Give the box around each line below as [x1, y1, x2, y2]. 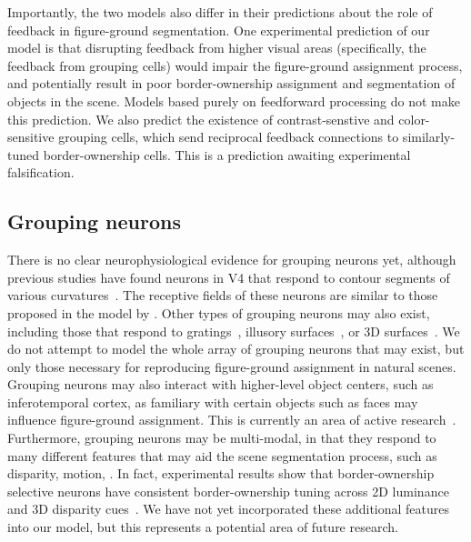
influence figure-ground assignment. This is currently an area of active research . [7, 410, 456, 429]
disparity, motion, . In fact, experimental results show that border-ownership [7, 464, 435, 483]
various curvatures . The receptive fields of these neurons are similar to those [7, 286, 438, 305]
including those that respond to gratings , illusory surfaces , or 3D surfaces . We [7, 321, 460, 340]
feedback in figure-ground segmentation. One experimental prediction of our [7, 20, 430, 39]
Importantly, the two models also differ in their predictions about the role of [7, 3, 433, 21]
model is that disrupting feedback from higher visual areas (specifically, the [7, 38, 426, 57]
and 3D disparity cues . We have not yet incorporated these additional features [7, 499, 450, 518]
